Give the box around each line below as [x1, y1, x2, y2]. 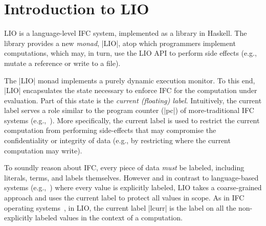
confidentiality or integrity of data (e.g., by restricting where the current [4, 135, 231, 146]
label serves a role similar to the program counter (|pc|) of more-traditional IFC [4, 105, 254, 116]
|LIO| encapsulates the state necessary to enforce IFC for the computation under [4, 85, 257, 96]
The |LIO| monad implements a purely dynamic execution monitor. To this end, [4, 75, 255, 85]
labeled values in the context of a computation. [35, 212, 183, 223]
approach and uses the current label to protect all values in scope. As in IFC [4, 192, 245, 203]
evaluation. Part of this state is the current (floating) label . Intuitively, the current [4, 95, 262, 105]
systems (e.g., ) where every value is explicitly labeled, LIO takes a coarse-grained [4, 182, 262, 193]
